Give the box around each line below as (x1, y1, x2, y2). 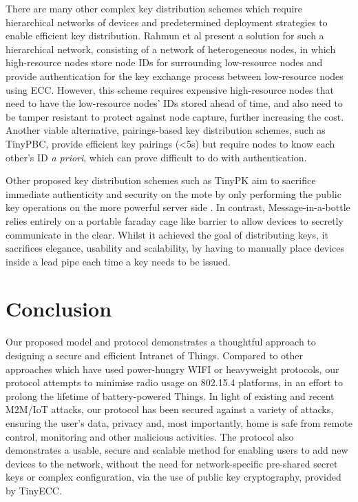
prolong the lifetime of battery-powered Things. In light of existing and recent (6, 388, 335, 403)
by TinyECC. (6, 483, 62, 497)
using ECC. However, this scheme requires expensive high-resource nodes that (6, 82, 334, 97)
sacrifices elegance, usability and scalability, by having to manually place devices (6, 241, 344, 255)
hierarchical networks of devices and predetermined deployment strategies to (6, 14, 328, 29)
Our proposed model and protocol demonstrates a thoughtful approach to (6, 334, 316, 349)
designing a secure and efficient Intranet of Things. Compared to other (6, 348, 304, 362)
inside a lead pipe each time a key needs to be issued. (6, 254, 231, 268)
